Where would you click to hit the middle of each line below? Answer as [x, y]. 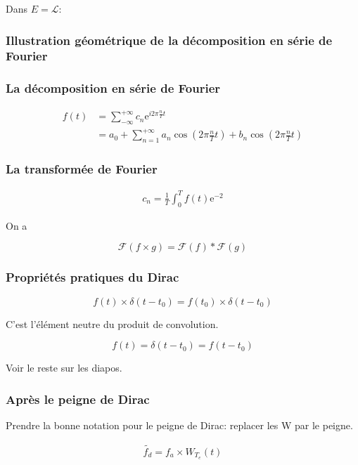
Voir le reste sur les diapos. [64, 368]
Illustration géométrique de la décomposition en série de [169, 40]
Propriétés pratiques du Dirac [92, 277]
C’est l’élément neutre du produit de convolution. [112, 323]
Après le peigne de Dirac [78, 399]
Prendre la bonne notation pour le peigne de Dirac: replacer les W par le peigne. [179, 425]
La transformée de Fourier [82, 169]
